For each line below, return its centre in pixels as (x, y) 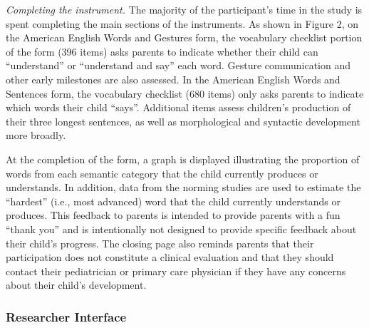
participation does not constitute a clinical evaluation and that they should (170, 257)
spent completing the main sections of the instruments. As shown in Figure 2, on (182, 23)
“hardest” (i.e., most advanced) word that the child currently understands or (173, 201)
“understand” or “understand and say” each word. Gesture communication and (178, 65)
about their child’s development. (76, 285)
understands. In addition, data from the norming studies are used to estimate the (183, 187)
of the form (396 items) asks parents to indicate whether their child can (162, 51)
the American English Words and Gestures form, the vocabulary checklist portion (184, 37)
